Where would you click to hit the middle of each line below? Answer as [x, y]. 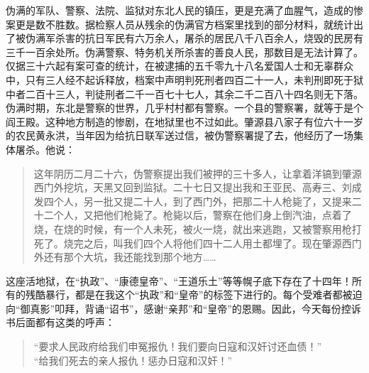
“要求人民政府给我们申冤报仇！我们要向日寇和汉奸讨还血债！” [178, 346]
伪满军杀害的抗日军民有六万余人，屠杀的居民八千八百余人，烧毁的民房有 [194, 38]
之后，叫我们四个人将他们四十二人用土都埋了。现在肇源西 [217, 243]
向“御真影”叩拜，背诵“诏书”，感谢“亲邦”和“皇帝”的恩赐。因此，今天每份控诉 [183, 308]
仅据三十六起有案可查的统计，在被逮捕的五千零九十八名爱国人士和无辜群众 [180, 66]
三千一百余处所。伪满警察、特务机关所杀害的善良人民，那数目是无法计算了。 [184, 52]
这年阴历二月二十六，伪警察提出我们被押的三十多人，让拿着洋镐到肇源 [198, 173]
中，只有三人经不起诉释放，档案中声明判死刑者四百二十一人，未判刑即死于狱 [184, 79]
